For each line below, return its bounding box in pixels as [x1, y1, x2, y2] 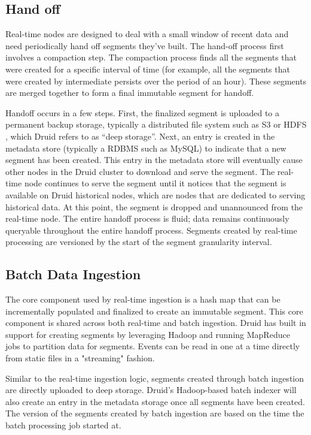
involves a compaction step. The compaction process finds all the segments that [5, 51, 297, 64]
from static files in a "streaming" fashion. [5, 352, 155, 364]
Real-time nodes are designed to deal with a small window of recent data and [5, 28, 289, 40]
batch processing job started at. [5, 419, 121, 431]
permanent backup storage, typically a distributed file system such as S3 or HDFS [5, 118, 307, 131]
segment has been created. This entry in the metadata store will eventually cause [5, 153, 303, 166]
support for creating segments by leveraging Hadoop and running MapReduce [5, 328, 290, 340]
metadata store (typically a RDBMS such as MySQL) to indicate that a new [5, 141, 286, 154]
